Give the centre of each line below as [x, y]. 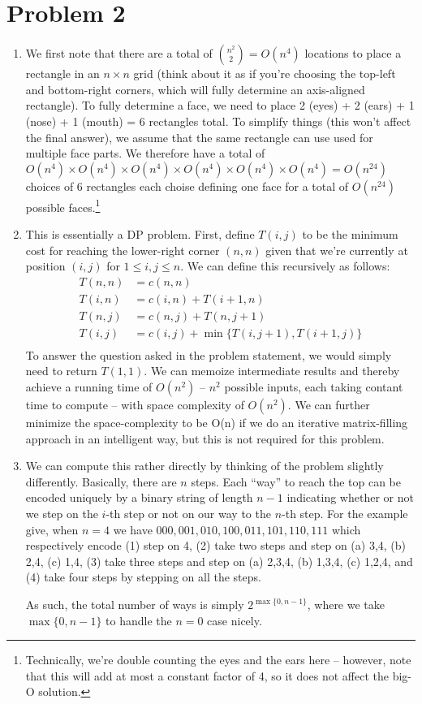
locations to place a [353, 53]
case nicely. [235, 620]
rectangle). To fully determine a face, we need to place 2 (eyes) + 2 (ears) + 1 [220, 105]
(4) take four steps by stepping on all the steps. [143, 577]
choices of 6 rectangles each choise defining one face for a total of [187, 186]
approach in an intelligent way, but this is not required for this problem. [205, 438]
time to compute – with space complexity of [135, 405]
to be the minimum [350, 233]
